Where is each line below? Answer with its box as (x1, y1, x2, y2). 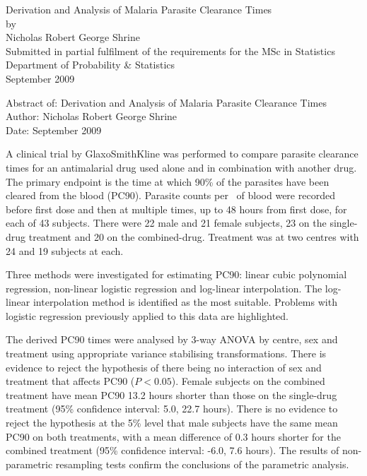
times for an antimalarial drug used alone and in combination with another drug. (6, 160, 357, 174)
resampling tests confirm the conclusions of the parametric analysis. (55, 456, 349, 471)
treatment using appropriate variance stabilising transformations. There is (6, 346, 327, 361)
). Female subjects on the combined (171, 374, 325, 388)
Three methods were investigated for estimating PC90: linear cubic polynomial (6, 267, 347, 282)
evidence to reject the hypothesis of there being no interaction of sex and (6, 359, 322, 374)
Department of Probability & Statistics (6, 57, 175, 72)
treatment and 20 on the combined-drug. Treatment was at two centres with (28, 229, 359, 244)
